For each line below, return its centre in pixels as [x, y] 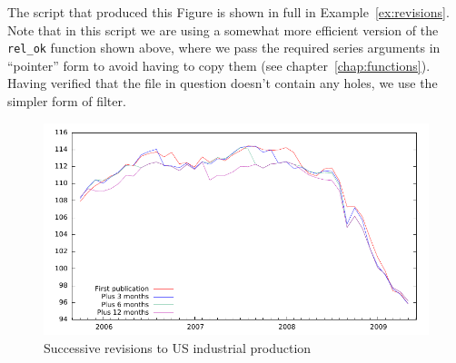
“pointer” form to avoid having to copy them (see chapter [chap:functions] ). [219, 65]
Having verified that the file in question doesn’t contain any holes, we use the [223, 83]
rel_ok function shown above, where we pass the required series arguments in [224, 48]
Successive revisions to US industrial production [178, 347]
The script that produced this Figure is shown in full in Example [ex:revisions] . [228, 12]
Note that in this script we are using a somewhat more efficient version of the [223, 29]
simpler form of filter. [67, 101]
